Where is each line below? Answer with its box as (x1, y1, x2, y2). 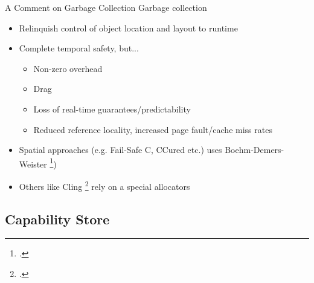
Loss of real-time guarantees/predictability (33, 102, 191, 115)
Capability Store (5, 209, 110, 228)
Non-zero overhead (33, 62, 103, 74)
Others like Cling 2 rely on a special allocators (19, 178, 190, 192)
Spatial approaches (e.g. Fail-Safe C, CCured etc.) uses (19, 143, 222, 156)
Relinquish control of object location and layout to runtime (19, 21, 238, 34)
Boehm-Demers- (225, 143, 284, 156)
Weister (19, 157, 47, 170)
